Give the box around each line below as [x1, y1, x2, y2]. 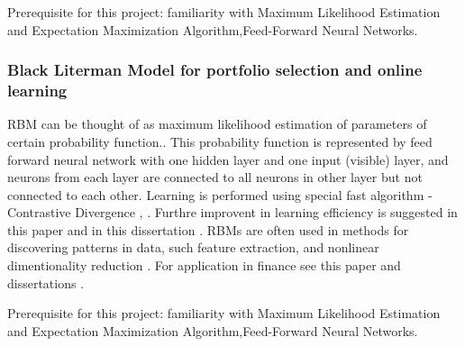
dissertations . [7, 273, 85, 292]
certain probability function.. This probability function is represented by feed [7, 132, 433, 150]
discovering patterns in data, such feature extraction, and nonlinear [7, 238, 379, 257]
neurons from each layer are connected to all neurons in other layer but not [7, 168, 423, 187]
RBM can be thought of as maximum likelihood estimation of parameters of [7, 114, 427, 133]
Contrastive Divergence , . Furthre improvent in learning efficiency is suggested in [7, 203, 458, 222]
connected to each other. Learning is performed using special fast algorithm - [7, 185, 433, 204]
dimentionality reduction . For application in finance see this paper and [7, 256, 401, 275]
